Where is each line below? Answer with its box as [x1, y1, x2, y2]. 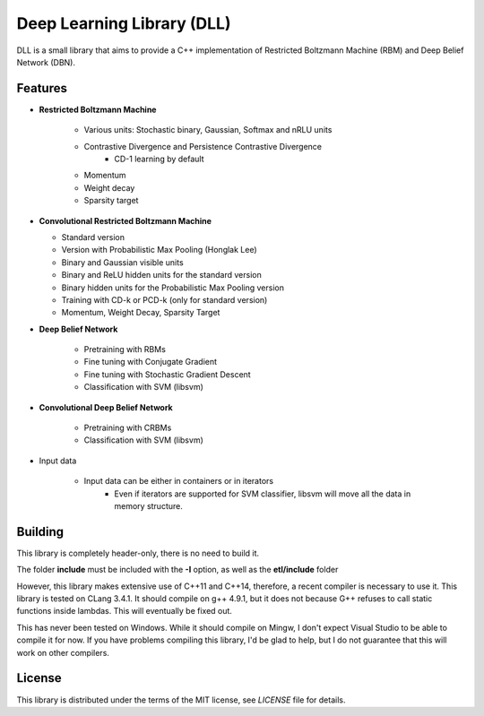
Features [16, 81, 67, 96]
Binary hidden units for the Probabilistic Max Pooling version [61, 282, 284, 293]
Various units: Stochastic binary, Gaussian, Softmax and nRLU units [83, 125, 333, 135]
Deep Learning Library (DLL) [16, 13, 231, 33]
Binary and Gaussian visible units [61, 256, 184, 268]
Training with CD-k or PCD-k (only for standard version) [61, 294, 268, 305]
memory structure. [114, 501, 183, 511]
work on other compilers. [16, 647, 109, 658]
